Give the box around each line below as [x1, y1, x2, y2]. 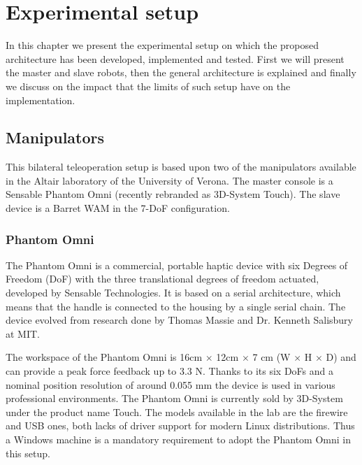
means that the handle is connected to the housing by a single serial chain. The [6, 299, 346, 313]
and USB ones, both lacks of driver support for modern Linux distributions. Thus [6, 418, 355, 433]
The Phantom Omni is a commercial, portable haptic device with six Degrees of [6, 257, 348, 272]
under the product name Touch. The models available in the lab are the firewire [6, 404, 348, 419]
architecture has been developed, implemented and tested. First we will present [6, 51, 345, 66]
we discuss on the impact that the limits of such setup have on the [6, 78, 291, 93]
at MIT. [6, 326, 40, 341]
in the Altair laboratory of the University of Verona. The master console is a [6, 173, 333, 187]
